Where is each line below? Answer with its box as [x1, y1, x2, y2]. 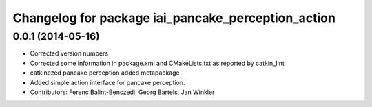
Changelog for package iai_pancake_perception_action [12, 10, 335, 25]
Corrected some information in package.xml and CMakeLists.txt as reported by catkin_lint [30, 59, 285, 67]
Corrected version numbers [30, 49, 109, 58]
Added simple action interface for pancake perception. [30, 78, 185, 86]
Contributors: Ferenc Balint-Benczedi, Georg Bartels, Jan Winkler [30, 88, 215, 96]
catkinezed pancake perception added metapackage [30, 69, 180, 77]
